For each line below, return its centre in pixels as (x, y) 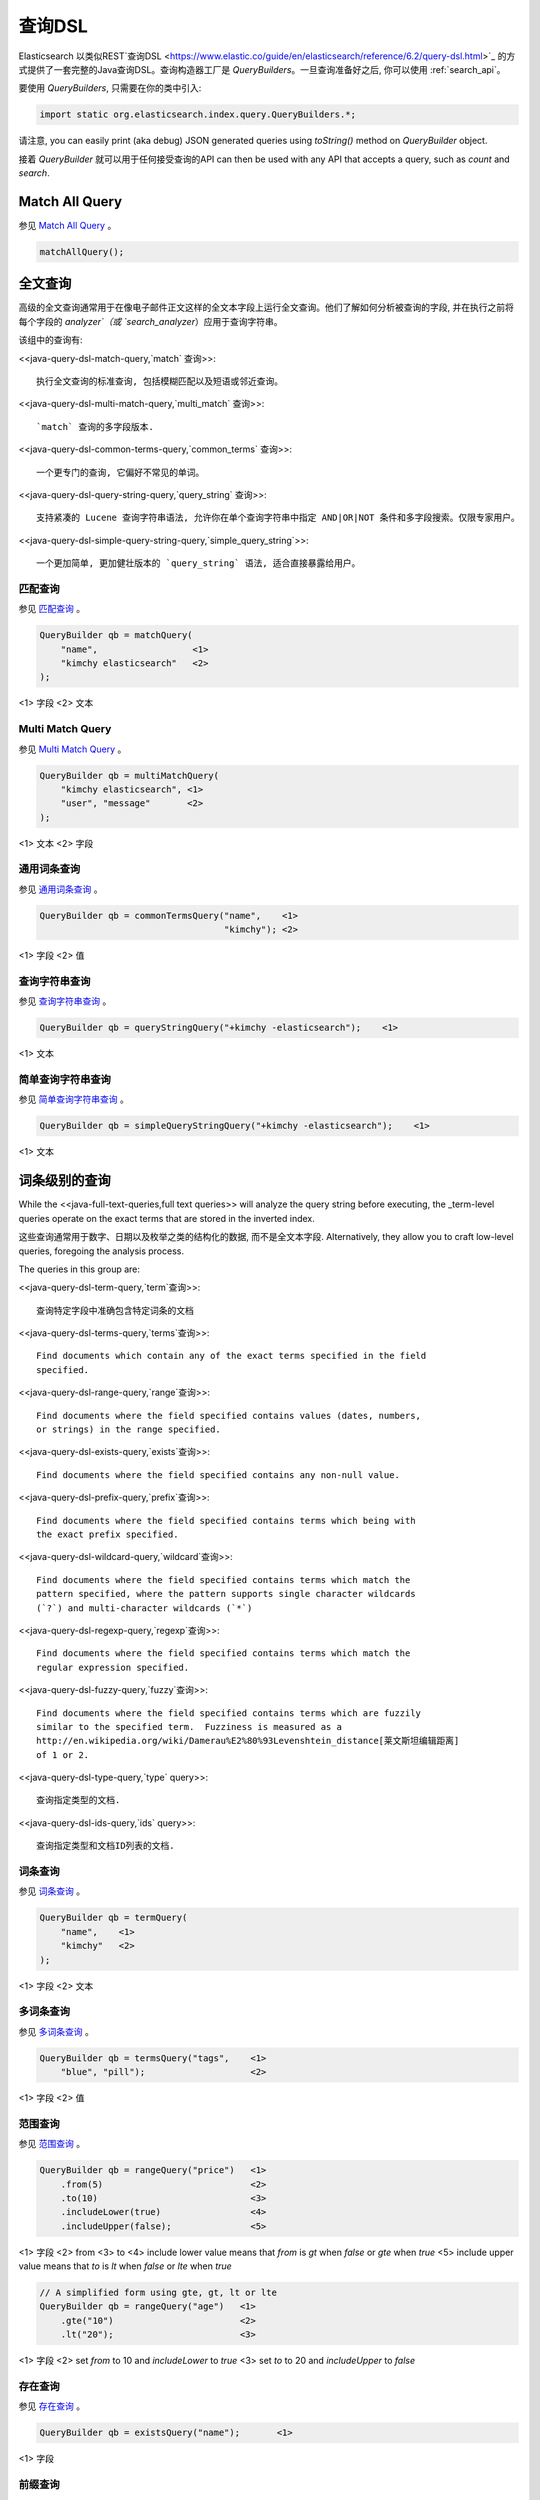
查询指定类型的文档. (78, 1800)
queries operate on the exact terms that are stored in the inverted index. (166, 1218)
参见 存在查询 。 (51, 2406)
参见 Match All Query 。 (67, 225)
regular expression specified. (113, 1667)
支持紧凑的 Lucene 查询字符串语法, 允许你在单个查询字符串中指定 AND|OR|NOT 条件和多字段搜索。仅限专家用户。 (278, 518)
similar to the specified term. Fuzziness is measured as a (189, 1726)
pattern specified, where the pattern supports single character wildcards (226, 1594)
